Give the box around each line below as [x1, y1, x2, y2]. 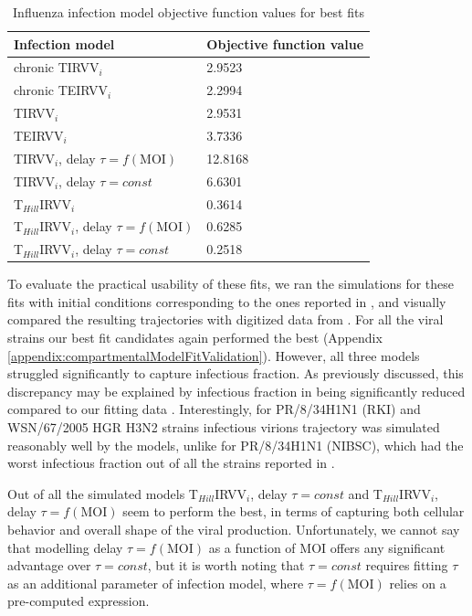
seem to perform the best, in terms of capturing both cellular [122, 502, 465, 521]
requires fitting [365, 556, 448, 575]
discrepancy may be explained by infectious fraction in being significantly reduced [7, 381, 466, 400]
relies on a [389, 573, 446, 592]
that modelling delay [7, 537, 123, 557]
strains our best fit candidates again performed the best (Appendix [7, 328, 383, 347]
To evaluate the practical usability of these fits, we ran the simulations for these [7, 274, 454, 293]
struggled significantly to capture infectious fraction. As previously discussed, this [7, 364, 464, 383]
